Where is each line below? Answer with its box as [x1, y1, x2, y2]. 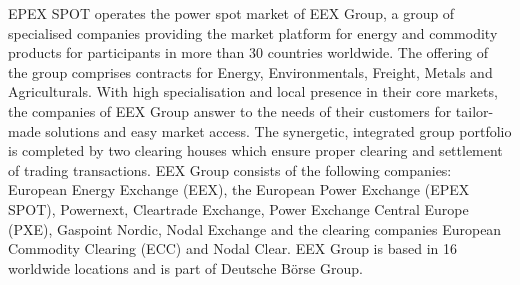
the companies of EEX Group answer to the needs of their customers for [8, 100, 452, 121]
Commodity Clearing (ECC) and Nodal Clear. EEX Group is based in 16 [8, 238, 457, 259]
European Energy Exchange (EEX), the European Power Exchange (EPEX [8, 179, 470, 200]
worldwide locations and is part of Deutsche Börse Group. [8, 257, 363, 278]
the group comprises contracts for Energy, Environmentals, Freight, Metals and [8, 61, 493, 82]
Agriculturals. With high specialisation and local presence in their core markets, [8, 81, 498, 102]
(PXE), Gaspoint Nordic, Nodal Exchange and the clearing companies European [8, 218, 502, 239]
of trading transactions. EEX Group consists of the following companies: [8, 159, 452, 180]
